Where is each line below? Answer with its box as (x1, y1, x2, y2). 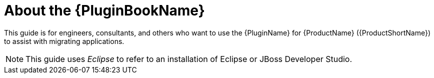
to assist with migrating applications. (4, 36, 124, 45)
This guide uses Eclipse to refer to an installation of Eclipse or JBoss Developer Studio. (25, 53, 352, 64)
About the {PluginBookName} (4, 2, 205, 19)
